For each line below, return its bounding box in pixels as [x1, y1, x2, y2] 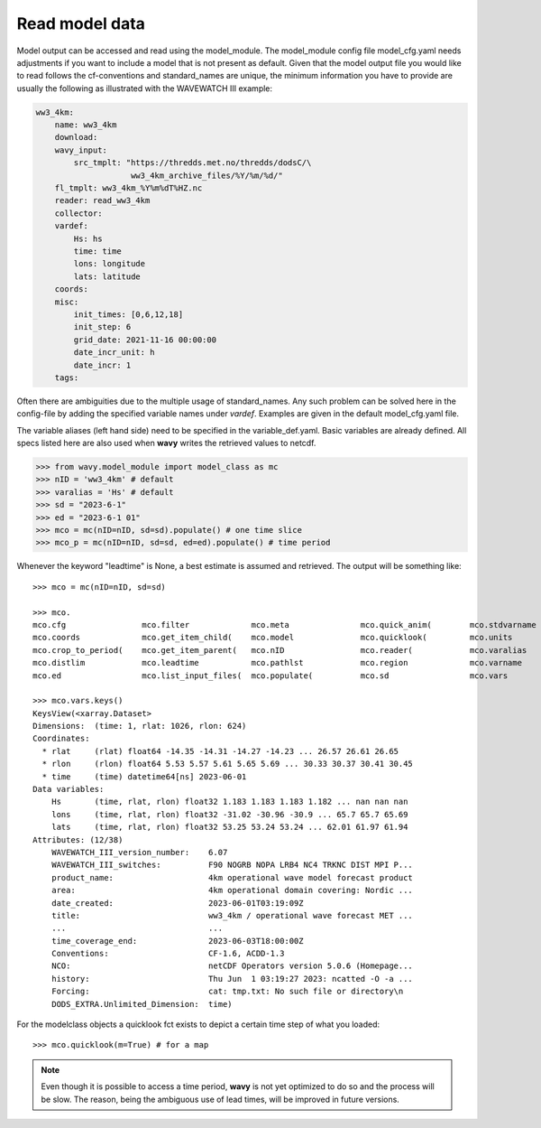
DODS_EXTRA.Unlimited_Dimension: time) [50, 999, 234, 1009]
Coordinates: [32, 733, 90, 744]
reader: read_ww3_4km [54, 195, 151, 206]
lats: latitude [73, 271, 142, 282]
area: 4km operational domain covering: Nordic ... [50, 885, 414, 896]
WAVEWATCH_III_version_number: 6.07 [50, 847, 228, 857]
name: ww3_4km [54, 120, 117, 130]
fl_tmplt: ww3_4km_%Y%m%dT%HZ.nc [54, 183, 203, 193]
